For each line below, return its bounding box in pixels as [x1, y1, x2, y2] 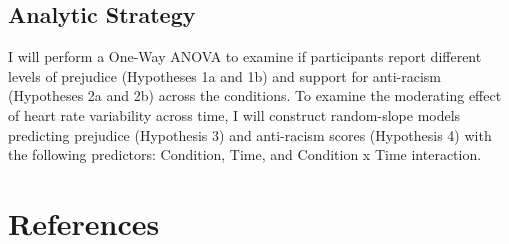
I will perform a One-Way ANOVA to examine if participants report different [8, 46, 482, 67]
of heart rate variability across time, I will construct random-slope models [8, 104, 461, 125]
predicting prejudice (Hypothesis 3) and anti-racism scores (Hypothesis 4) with [8, 124, 492, 145]
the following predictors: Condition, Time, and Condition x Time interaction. [8, 144, 482, 165]
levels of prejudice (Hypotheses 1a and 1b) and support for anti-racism [8, 65, 442, 86]
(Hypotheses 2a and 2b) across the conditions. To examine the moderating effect [8, 85, 502, 106]
